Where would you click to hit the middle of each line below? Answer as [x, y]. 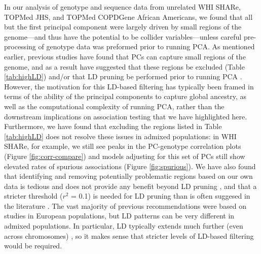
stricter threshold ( [33, 196]
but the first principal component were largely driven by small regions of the [123, 27]
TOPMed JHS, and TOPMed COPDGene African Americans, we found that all [128, 17]
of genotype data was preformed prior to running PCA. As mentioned [146, 46]
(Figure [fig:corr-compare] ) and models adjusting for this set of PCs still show [125, 156]
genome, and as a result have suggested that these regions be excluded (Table [124, 66]
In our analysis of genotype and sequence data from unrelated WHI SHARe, [122, 7]
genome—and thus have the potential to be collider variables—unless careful [123, 36]
